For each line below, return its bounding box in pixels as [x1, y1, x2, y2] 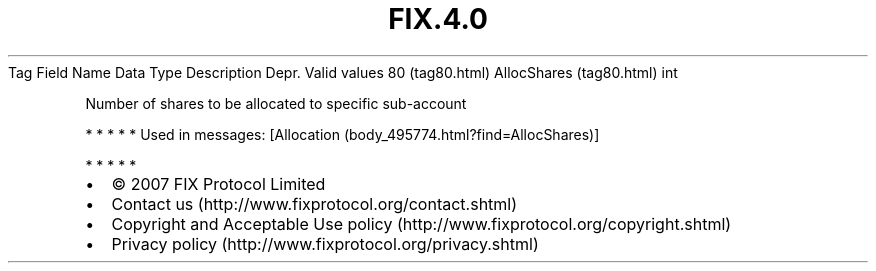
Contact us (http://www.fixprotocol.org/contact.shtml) [111, 193, 518, 214]
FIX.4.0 [388, 2, 488, 36]
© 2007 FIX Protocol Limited [111, 173, 326, 194]
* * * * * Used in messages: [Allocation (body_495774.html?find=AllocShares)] [85, 125, 600, 143]
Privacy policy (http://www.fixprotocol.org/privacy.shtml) [111, 233, 539, 254]
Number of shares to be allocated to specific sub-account [85, 94, 467, 112]
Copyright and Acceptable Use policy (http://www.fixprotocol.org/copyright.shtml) [111, 213, 732, 234]
